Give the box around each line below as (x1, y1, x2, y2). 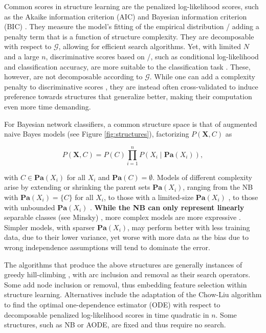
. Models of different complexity (152, 171, 252, 182)
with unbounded (4, 202, 55, 212)
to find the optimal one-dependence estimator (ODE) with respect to (4, 299, 220, 309)
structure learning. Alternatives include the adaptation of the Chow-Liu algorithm (4, 289, 262, 300)
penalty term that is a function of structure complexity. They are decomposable (4, 31, 254, 41)
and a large (4, 51, 39, 61)
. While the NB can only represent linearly (90, 202, 245, 212)
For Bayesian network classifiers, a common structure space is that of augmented (4, 118, 257, 129)
